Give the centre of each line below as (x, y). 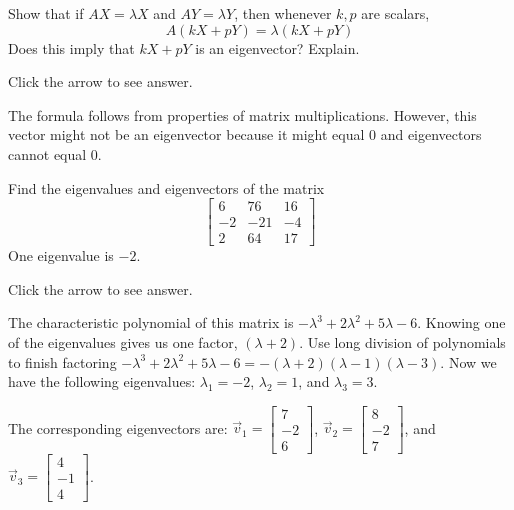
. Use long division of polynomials (402, 342)
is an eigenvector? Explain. (277, 47)
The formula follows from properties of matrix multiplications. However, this (242, 114)
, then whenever (283, 13)
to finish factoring (62, 361)
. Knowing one (461, 322)
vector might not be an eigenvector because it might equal (186, 134)
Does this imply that (71, 47)
